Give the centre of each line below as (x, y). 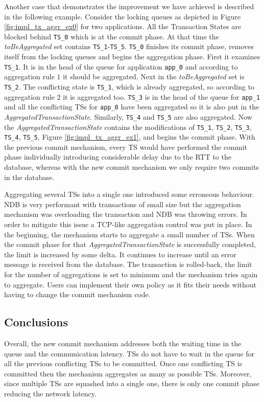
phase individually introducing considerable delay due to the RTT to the (118, 157)
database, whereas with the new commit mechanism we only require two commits (131, 167)
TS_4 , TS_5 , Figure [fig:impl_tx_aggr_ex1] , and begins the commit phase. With (130, 137)
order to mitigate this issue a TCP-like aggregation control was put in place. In (128, 224)
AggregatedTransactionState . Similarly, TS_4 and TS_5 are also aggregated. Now (128, 116)
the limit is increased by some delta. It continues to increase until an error (120, 254)
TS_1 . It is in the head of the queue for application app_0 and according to (121, 66)
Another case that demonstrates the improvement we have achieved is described (129, 6)
